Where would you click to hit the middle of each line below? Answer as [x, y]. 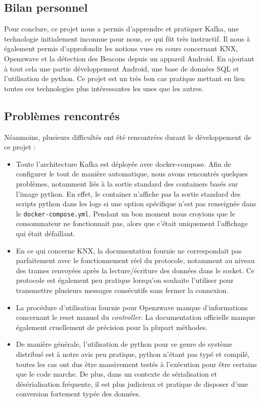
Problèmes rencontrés [62, 115]
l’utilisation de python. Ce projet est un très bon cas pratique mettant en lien [125, 78]
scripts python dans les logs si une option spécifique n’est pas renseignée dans [136, 204]
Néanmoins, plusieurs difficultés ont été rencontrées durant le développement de [128, 137]
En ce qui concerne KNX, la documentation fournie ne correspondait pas [129, 250]
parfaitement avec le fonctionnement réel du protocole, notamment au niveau [135, 260]
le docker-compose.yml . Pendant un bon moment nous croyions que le [125, 213]
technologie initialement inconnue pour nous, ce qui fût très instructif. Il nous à [127, 38]
